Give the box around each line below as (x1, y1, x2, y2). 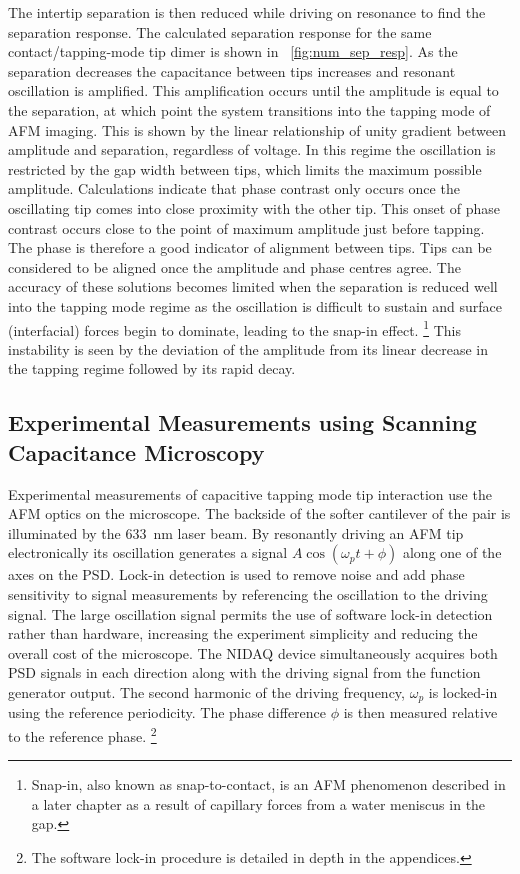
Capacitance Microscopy (8, 436, 265, 467)
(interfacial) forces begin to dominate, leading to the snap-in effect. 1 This (8, 316, 461, 340)
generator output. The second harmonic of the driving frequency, (8, 681, 405, 702)
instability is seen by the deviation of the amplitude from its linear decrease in (8, 338, 489, 359)
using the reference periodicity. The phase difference (8, 702, 327, 723)
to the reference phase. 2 (8, 722, 157, 746)
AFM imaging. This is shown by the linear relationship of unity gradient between (8, 119, 507, 140)
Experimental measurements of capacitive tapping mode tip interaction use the (8, 483, 492, 504)
